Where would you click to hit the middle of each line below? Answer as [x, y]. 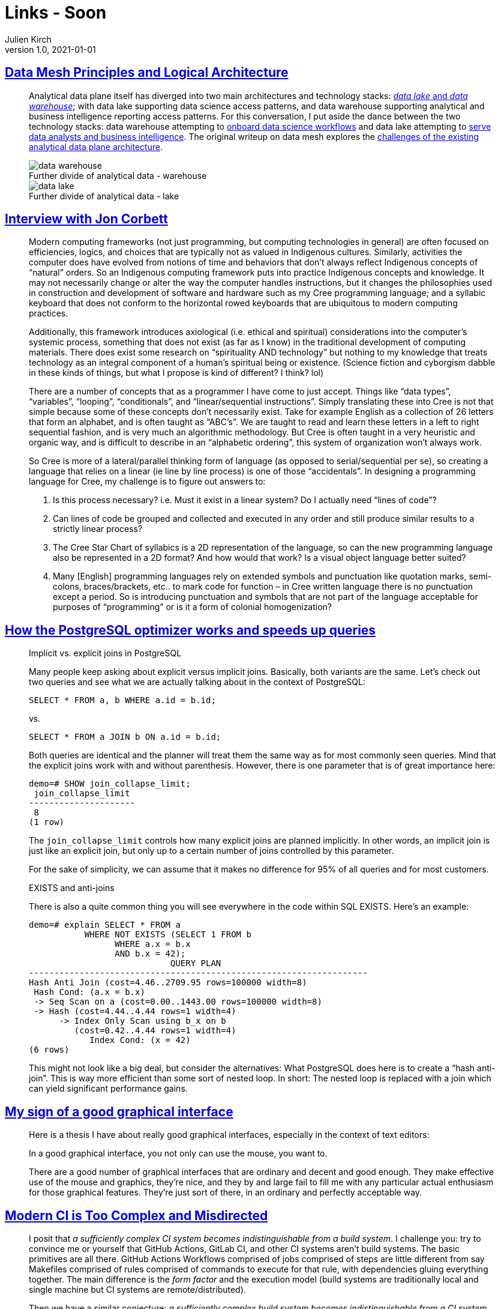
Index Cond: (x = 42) [140, 1040]
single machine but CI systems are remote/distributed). [137, 1289]
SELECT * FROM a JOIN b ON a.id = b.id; [125, 737]
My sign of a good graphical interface [119, 1111]
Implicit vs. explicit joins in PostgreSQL [105, 653]
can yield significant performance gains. [108, 1089]
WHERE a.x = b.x [153, 944]
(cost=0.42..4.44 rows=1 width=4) [155, 1031]
